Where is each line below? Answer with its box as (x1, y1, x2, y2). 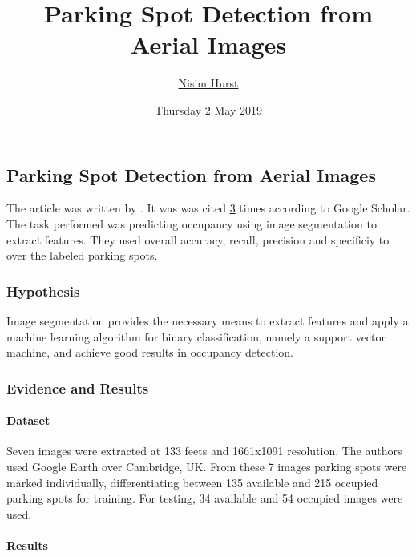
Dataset (6, 412, 50, 429)
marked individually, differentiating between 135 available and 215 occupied (6, 474, 378, 490)
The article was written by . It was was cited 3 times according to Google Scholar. (6, 200, 410, 216)
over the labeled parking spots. (6, 247, 158, 264)
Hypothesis (6, 281, 80, 301)
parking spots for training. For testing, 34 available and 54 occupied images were (6, 490, 403, 507)
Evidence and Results (6, 377, 149, 398)
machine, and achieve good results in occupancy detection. (6, 344, 293, 361)
